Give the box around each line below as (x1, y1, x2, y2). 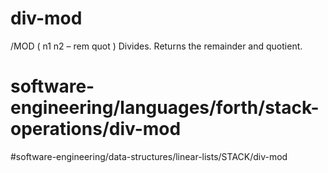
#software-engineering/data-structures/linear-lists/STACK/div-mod (10, 150, 288, 162)
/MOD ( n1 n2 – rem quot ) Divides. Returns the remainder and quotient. (10, 40, 303, 52)
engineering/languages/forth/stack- (10, 97, 320, 119)
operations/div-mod (10, 118, 182, 141)
